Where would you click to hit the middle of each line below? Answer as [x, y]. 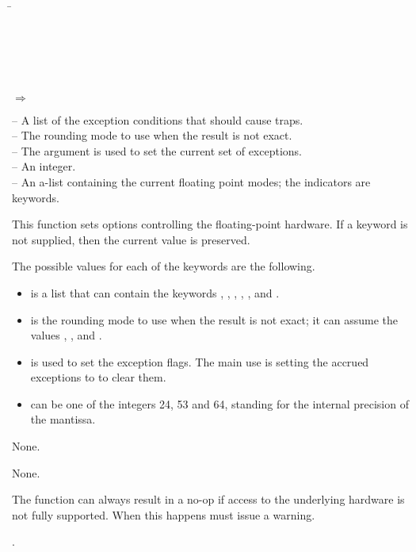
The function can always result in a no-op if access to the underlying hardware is [208, 499]
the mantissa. [63, 419]
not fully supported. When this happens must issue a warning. [164, 514]
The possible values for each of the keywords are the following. [164, 266]
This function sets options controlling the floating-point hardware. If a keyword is [210, 224]
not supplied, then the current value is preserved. [131, 239]
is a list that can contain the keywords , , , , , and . [155, 292]
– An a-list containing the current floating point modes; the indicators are [191, 181]
